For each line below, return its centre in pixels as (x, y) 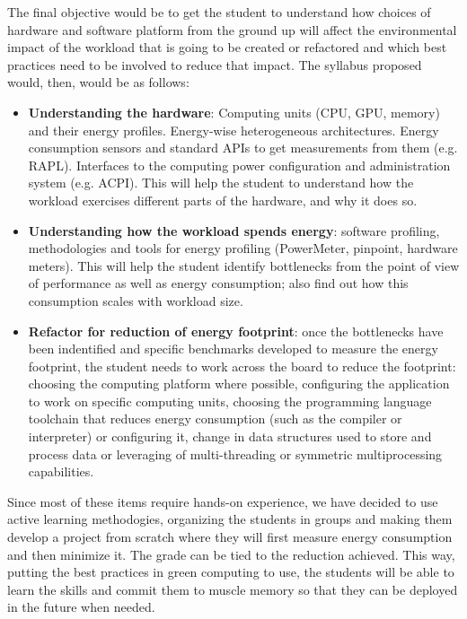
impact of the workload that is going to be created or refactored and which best (227, 47)
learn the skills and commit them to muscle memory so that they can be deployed (233, 589)
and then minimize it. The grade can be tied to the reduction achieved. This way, (231, 554)
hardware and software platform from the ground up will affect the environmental (232, 29)
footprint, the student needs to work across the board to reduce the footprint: (242, 366)
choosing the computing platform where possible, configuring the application (239, 384)
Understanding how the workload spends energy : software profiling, (234, 230)
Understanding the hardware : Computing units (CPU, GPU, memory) (234, 112)
